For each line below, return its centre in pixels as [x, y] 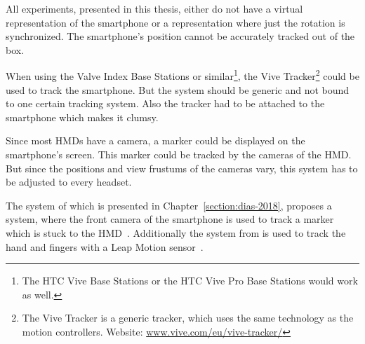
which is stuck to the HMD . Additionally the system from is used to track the [176, 232]
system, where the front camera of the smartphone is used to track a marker [170, 219]
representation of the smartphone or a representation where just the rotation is [175, 22]
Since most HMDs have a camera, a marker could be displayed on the [155, 140]
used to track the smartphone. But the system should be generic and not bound [178, 89]
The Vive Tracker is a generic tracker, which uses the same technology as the [188, 318]
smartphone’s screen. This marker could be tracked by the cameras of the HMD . [179, 154]
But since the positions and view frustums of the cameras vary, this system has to [182, 168]
